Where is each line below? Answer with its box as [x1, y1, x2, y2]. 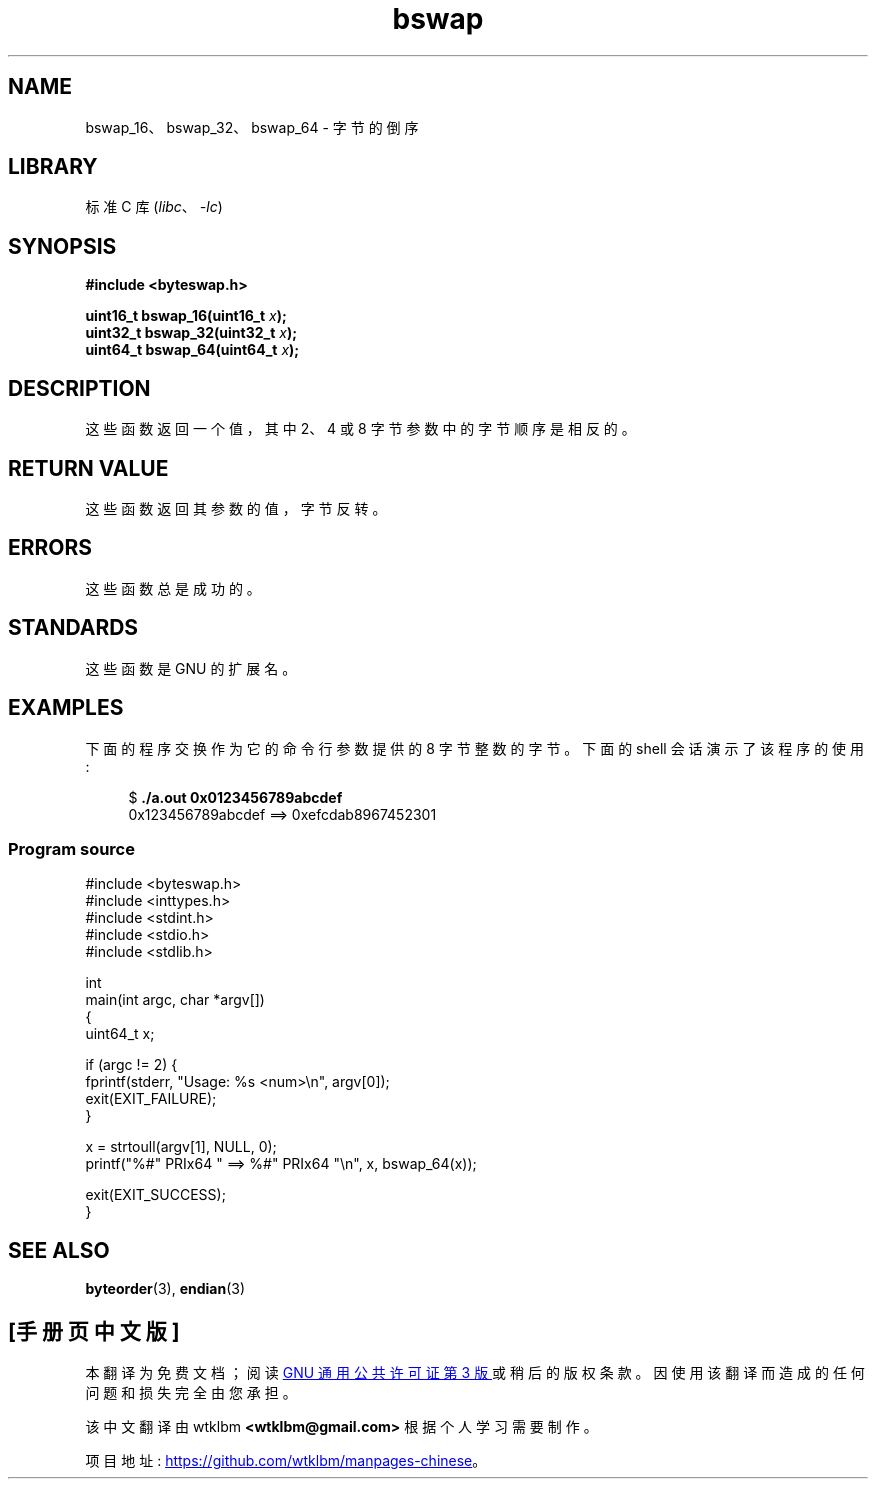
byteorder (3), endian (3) [85, 1280, 246, 1298]
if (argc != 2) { [85, 1056, 178, 1074]
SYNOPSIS [8, 233, 117, 259]
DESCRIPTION [8, 375, 151, 401]
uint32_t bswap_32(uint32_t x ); [85, 324, 298, 342]
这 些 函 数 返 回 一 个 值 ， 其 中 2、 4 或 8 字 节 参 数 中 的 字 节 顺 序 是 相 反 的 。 [85, 420, 636, 438]
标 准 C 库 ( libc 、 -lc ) [85, 198, 223, 216]
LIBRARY [8, 154, 98, 180]
